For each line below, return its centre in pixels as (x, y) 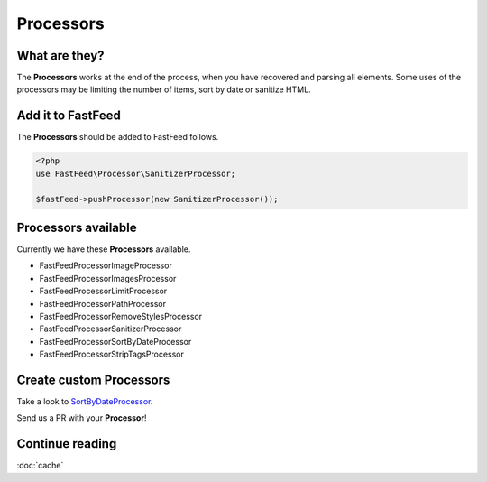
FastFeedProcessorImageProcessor (106, 265)
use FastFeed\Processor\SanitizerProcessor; (136, 173)
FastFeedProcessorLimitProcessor (103, 291)
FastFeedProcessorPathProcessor (103, 303)
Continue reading (67, 444)
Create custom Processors (93, 380)
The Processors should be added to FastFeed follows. (118, 137)
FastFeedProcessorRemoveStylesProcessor (121, 316)
